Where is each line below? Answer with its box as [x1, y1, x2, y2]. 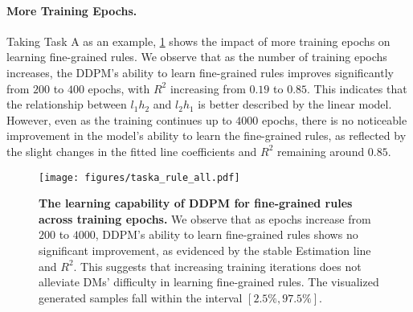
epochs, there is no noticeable [261, 111, 407, 128]
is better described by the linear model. [198, 96, 392, 113]
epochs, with [88, 80, 150, 96]
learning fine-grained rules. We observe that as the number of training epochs [6, 48, 387, 65]
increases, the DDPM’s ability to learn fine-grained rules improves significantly [6, 64, 394, 80]
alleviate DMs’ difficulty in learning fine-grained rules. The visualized [39, 273, 379, 290]
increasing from [170, 80, 246, 96]
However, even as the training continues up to [6, 111, 232, 128]
